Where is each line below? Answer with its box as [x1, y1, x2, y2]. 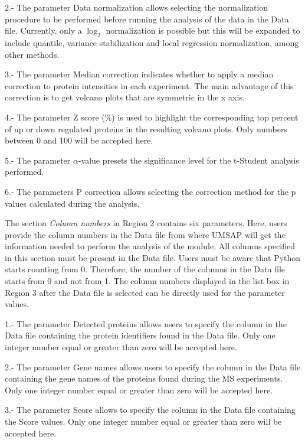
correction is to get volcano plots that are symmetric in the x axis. [5, 91, 245, 103]
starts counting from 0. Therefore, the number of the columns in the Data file [5, 263, 286, 275]
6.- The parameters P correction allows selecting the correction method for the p [5, 185, 296, 197]
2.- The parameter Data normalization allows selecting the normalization [5, 1, 268, 13]
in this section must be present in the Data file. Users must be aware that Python [5, 251, 301, 263]
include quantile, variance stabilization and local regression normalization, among [5, 36, 299, 48]
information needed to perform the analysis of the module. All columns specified [5, 240, 295, 252]
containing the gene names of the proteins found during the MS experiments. [5, 372, 283, 385]
